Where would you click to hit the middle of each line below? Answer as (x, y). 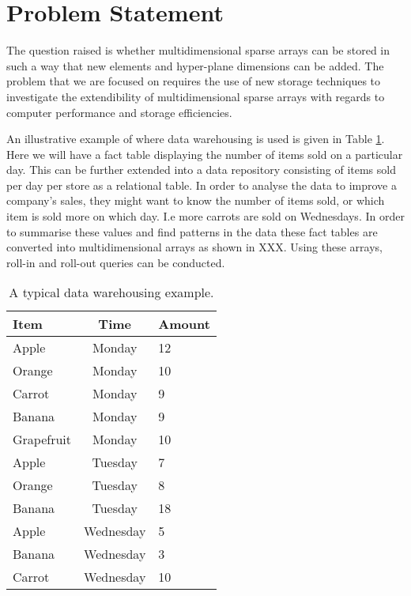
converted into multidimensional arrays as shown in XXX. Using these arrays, (194, 247)
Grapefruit (42, 439)
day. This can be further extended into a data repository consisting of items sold (201, 170)
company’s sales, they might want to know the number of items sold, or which (196, 200)
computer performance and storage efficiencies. (119, 112)
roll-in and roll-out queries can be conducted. (116, 262)
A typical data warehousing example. (111, 292)
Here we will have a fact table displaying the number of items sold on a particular (205, 154)
